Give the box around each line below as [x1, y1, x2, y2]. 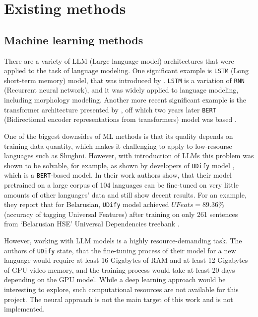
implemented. [4, 304, 45, 314]
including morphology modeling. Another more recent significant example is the [4, 95, 246, 105]
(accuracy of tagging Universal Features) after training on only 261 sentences [4, 209, 238, 219]
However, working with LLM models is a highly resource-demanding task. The [4, 235, 242, 246]
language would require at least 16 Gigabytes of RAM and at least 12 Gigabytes [4, 255, 248, 265]
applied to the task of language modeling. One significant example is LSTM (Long [4, 65, 249, 76]
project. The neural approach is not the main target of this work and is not [4, 294, 233, 304]
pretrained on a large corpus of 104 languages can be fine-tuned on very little [4, 180, 239, 190]
